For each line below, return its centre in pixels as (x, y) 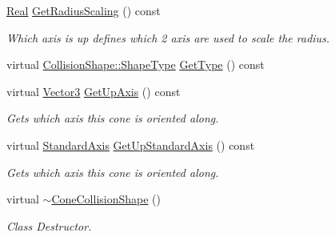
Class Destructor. (49, 225)
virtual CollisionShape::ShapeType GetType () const (136, 64)
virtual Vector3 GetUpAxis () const (94, 91)
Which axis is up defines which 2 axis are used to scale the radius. (168, 37)
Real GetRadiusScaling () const (84, 10)
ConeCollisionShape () (106, 199)
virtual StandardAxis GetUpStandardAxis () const (131, 145)
